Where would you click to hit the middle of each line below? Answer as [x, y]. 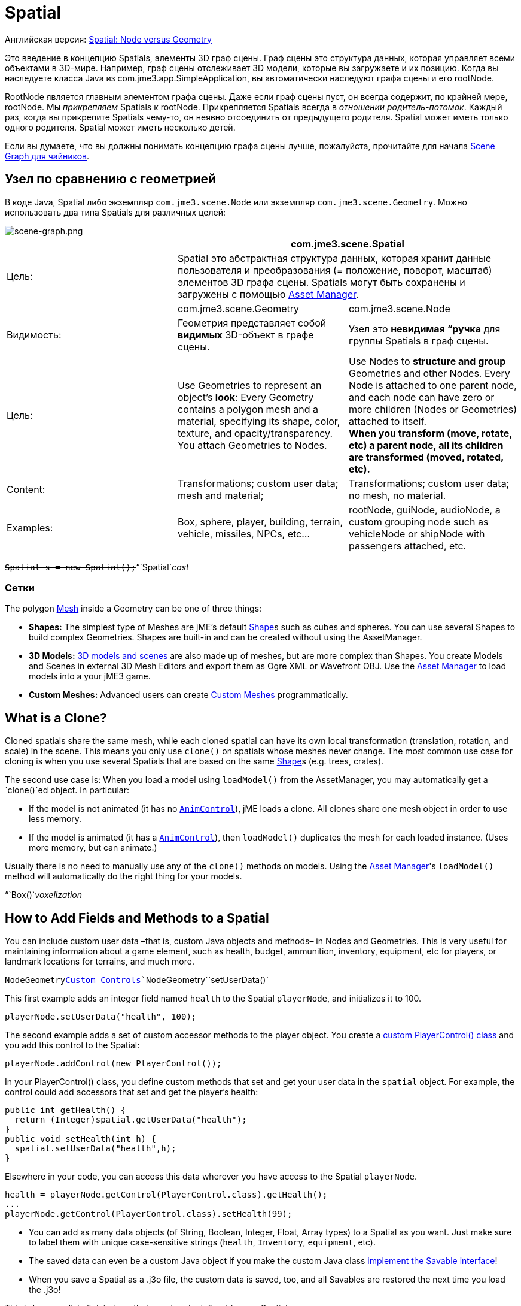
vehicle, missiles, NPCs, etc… [244, 533]
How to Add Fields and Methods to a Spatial [137, 918]
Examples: [30, 527]
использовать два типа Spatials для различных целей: [115, 212]
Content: [26, 489]
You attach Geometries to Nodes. [252, 445]
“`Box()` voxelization [43, 895]
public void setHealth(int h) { [80, 1139]
